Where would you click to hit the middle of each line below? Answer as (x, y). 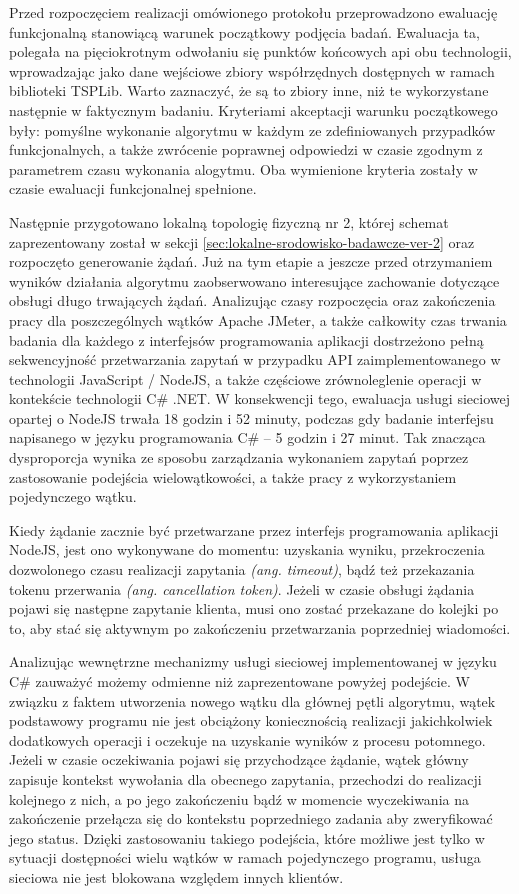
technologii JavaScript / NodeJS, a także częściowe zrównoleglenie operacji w (245, 378)
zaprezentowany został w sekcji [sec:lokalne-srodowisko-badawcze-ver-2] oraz (242, 241)
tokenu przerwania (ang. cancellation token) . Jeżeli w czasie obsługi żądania (242, 588)
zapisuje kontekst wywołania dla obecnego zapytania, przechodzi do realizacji (245, 778)
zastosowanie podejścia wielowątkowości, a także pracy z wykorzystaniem (233, 476)
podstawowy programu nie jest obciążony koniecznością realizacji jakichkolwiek (251, 720)
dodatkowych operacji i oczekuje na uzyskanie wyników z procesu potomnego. (247, 739)
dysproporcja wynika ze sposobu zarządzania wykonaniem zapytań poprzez (239, 457)
